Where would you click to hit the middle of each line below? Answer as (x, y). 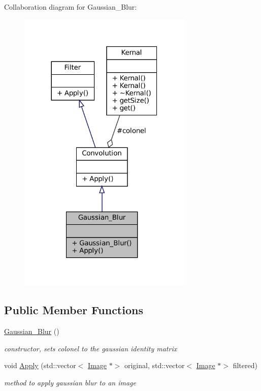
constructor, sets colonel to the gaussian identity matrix (91, 348)
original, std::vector (154, 365)
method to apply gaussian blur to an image (70, 382)
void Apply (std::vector (40, 365)
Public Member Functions (74, 310)
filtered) (245, 365)
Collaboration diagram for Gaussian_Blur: (71, 7)
